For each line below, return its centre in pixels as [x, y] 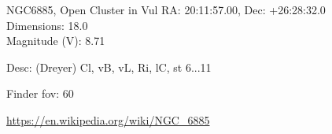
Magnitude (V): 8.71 [56, 41]
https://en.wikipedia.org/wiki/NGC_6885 [108, 119]
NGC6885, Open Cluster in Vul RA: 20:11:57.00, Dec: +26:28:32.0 [166, 9]
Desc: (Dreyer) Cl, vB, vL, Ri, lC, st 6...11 [109, 67]
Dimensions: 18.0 [47, 25]
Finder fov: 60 [40, 93]
